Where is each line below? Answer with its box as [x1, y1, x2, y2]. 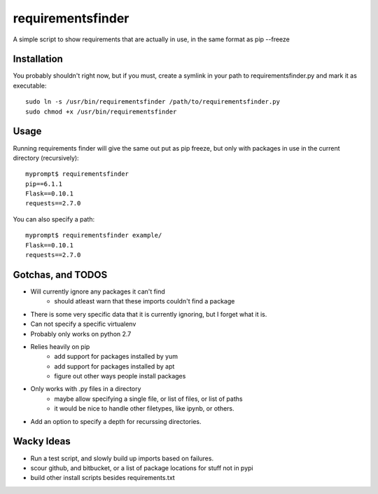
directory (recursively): [13, 153, 80, 162]
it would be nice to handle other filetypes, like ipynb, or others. [54, 404, 234, 413]
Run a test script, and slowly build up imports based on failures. [30, 454, 213, 462]
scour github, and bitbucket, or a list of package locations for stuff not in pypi [30, 463, 253, 472]
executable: [13, 81, 47, 90]
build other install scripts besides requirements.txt [30, 474, 175, 482]
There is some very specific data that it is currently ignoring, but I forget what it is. [30, 310, 267, 318]
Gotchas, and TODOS [13, 268, 108, 280]
